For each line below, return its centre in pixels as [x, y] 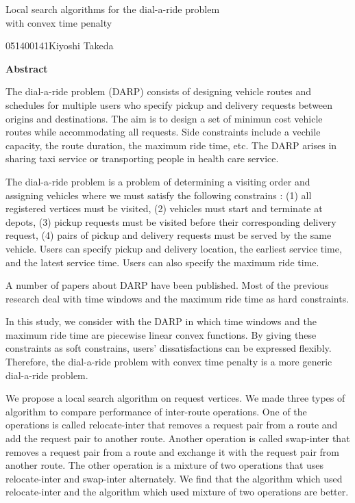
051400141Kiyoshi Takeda [60, 46]
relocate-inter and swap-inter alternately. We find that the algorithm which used [174, 478]
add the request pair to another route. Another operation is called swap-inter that [178, 438]
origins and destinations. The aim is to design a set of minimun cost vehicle [164, 118]
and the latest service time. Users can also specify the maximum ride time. [162, 262]
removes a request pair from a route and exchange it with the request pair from [173, 451]
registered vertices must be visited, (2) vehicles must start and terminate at [164, 208]
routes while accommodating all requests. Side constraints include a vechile [163, 132]
